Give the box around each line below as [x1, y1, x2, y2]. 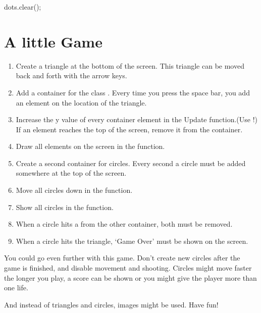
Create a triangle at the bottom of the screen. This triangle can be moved [16, 60, 244, 71]
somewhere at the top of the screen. [16, 168, 127, 178]
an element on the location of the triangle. [16, 97, 147, 108]
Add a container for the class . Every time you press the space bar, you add [16, 87, 250, 97]
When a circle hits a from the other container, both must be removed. [16, 219, 233, 229]
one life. [4, 282, 28, 293]
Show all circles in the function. [16, 201, 114, 212]
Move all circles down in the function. [16, 185, 133, 195]
